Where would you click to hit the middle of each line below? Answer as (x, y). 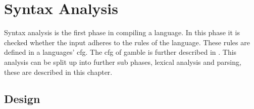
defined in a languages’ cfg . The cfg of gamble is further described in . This (120, 52)
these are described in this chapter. (58, 72)
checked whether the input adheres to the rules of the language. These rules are (127, 42)
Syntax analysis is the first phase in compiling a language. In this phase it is (122, 32)
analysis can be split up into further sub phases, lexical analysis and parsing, (123, 62)
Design (22, 99)
